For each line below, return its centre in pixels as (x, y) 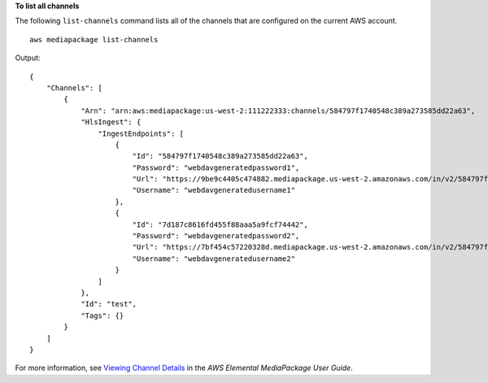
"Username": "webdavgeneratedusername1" (214, 190)
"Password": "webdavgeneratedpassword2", (216, 236)
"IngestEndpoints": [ (141, 133)
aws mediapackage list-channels (94, 39)
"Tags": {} (102, 316)
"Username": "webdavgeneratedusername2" (214, 259)
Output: (28, 58)
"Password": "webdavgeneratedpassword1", (216, 168)
